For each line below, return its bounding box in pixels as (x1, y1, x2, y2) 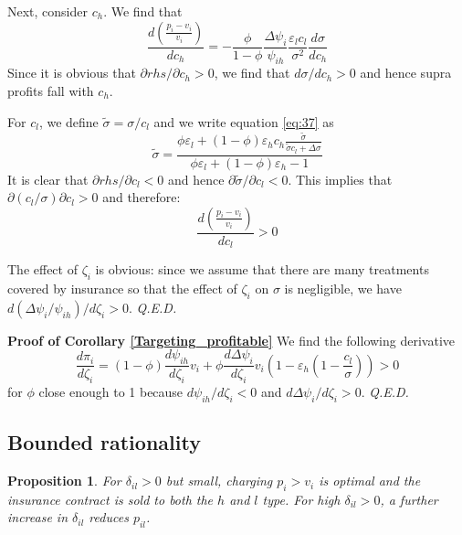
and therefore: (102, 187, 181, 207)
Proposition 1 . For (7, 471, 121, 490)
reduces (89, 508, 129, 527)
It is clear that (7, 169, 89, 188)
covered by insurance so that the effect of (7, 279, 237, 298)
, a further (380, 489, 438, 508)
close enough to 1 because (38, 382, 184, 401)
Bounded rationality (7, 428, 201, 456)
